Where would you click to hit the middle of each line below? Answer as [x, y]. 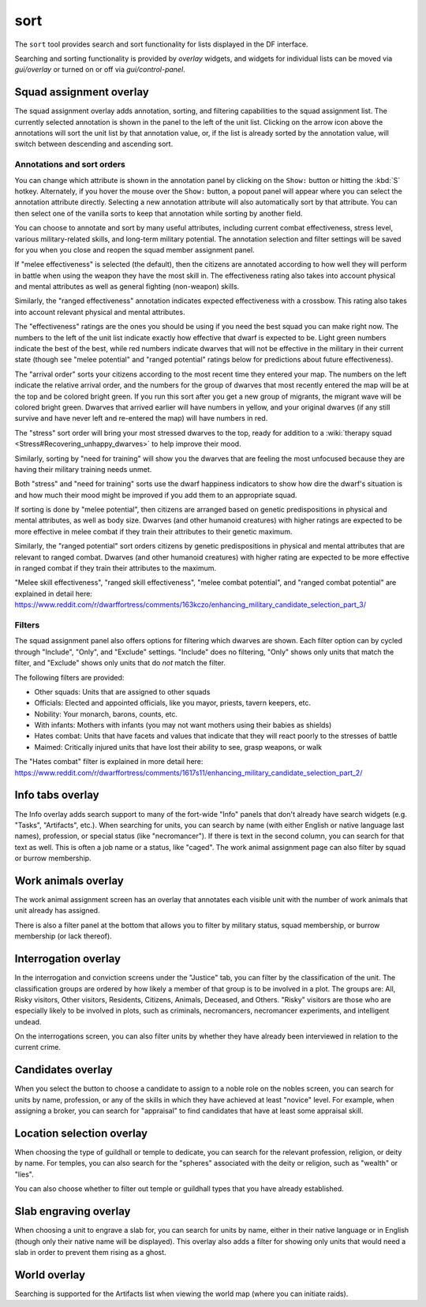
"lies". [24, 1174]
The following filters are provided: [69, 677]
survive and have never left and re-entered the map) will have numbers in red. [141, 418]
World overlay [50, 1275]
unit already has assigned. [57, 911]
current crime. [38, 1047]
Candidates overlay [64, 1070]
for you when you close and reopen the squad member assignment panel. [135, 249]
